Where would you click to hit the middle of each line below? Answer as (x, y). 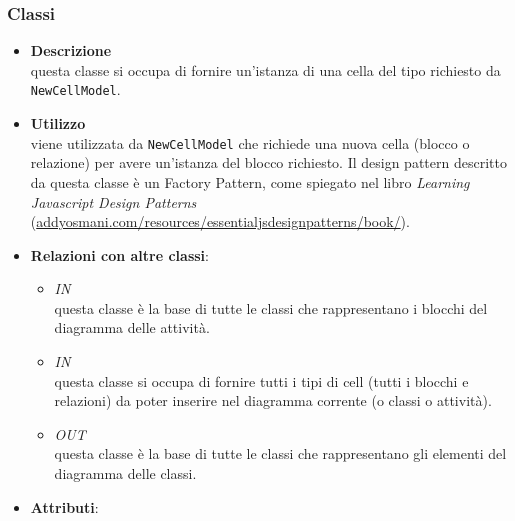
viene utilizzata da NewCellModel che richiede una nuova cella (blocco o (250, 142)
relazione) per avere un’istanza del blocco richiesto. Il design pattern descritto (268, 162)
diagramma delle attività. (132, 327)
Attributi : (64, 506)
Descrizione (71, 50)
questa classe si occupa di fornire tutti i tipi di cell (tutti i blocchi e (261, 380)
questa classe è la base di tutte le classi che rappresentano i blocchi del (271, 307)
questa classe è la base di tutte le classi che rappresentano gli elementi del (280, 453)
